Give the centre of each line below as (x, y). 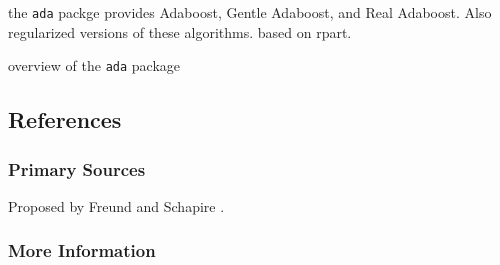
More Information (82, 250)
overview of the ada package (94, 65)
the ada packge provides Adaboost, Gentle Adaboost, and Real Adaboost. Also (250, 12)
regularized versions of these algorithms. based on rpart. (180, 31)
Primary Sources (77, 168)
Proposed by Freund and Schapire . (116, 205)
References (65, 119)
